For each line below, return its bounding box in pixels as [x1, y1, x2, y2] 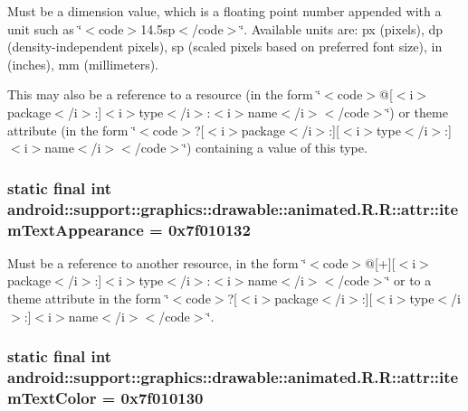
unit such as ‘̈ [7, 19, 82, 38]
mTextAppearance [7, 218, 144, 240]
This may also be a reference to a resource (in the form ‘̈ [7, 85, 321, 104]
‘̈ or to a [386, 271, 432, 290]
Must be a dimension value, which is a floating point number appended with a [7, 2, 442, 20]
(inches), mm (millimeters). [7, 54, 159, 73]
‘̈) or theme [386, 102, 448, 121]
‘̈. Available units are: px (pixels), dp [240, 19, 444, 38]
